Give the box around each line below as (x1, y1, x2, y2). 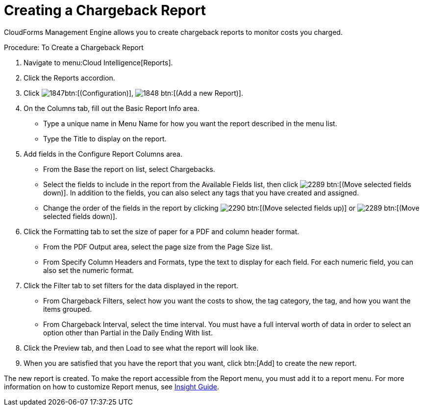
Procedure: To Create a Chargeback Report (4, 43, 144, 52)
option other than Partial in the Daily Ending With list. (43, 328, 213, 337)
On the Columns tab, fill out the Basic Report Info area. (24, 104, 199, 112)
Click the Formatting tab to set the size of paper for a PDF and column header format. (24, 227, 299, 236)
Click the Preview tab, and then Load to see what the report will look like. (24, 343, 259, 352)
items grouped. (43, 304, 92, 313)
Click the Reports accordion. (24, 73, 115, 82)
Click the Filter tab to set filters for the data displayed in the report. (24, 281, 239, 290)
